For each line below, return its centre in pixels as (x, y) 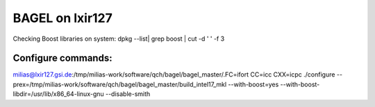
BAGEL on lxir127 (62, 18)
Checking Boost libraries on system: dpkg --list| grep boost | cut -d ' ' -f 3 (119, 39)
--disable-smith (128, 94)
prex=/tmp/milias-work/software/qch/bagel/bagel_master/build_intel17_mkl (120, 84)
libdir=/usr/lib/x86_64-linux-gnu (58, 94)
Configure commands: (62, 58)
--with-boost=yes (253, 84)
